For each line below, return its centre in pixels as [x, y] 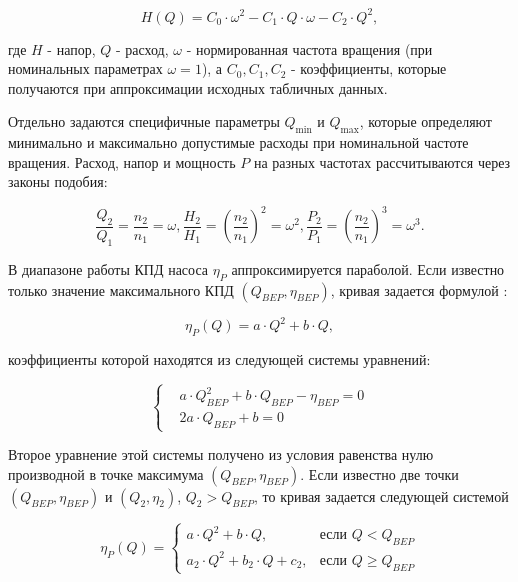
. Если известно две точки [379, 473]
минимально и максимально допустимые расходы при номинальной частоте [238, 142]
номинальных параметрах [85, 68]
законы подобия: [58, 181]
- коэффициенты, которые [369, 68]
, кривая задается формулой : [419, 289]
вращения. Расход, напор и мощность [122, 161]
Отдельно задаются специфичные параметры [144, 121]
